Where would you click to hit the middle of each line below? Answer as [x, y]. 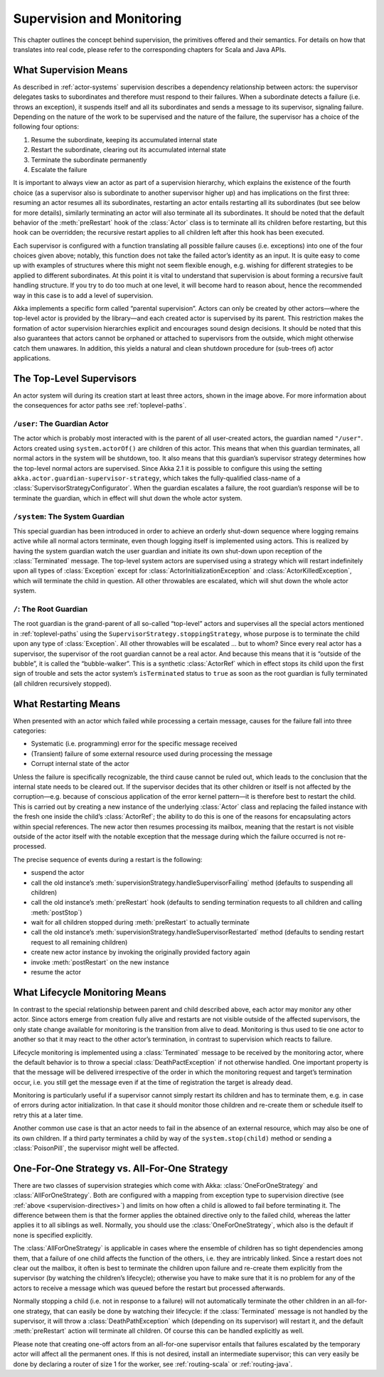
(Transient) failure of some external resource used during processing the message [152, 753]
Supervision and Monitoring [97, 18]
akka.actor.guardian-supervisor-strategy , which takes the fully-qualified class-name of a [157, 478]
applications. [32, 358]
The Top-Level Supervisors [75, 378]
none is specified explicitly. [53, 1235]
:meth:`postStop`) [57, 912]
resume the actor [56, 972]
